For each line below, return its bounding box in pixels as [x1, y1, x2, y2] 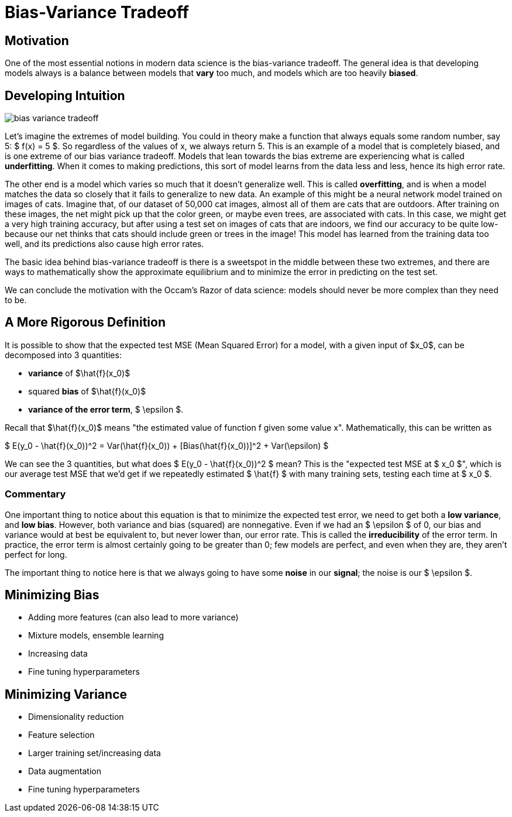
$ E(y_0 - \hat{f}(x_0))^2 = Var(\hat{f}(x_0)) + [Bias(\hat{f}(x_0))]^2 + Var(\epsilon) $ [5, 440, 329, 451]
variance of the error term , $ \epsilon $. [28, 404, 184, 414]
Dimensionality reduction [28, 712, 124, 722]
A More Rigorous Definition [5, 315, 166, 330]
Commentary [5, 488, 66, 500]
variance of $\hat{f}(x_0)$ [28, 368, 130, 378]
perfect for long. [5, 549, 67, 559]
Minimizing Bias [5, 588, 99, 603]
